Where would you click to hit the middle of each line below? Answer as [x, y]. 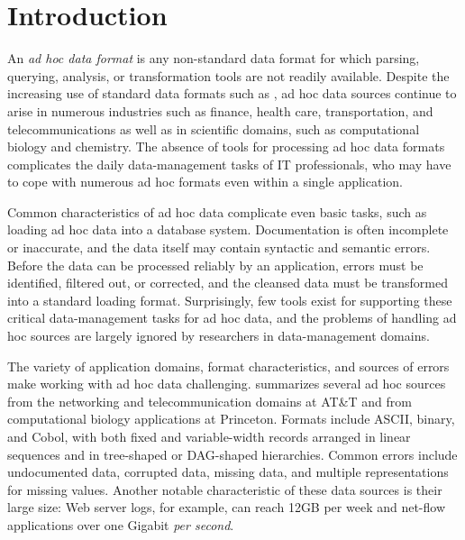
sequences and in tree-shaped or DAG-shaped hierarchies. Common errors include [232, 454]
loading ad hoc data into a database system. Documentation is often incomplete [228, 229]
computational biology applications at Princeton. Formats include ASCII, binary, [231, 419]
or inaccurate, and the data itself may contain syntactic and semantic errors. [219, 247]
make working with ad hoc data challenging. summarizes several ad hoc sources [227, 384]
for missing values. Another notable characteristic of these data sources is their [225, 489]
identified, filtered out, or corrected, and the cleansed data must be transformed [228, 283]
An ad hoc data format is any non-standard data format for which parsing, [214, 58]
